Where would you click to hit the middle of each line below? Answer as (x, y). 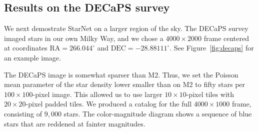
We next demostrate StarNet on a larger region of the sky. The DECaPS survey (126, 28)
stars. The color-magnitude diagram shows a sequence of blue (158, 113)
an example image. (32, 57)
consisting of (23, 113)
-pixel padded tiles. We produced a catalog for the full (109, 104)
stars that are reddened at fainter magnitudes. (75, 123)
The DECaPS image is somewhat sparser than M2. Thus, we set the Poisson (121, 74)
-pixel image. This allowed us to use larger (97, 94)
